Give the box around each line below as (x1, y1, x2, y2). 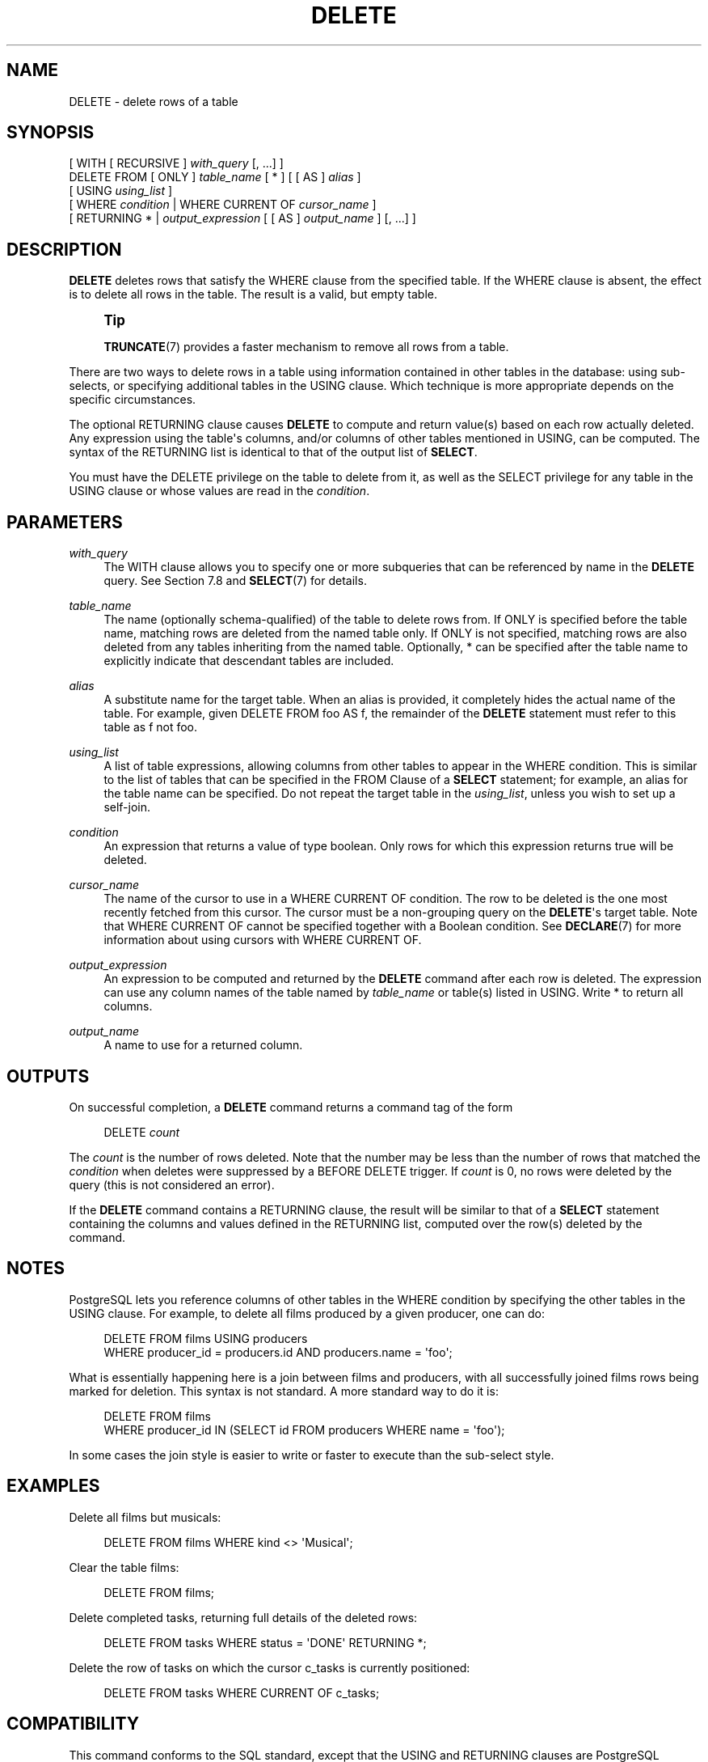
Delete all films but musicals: (69, 1510, 221, 1524)
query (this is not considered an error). (69, 1177, 275, 1192)
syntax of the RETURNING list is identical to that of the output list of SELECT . (69, 445, 478, 460)
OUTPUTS (6, 1065, 90, 1086)
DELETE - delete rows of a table (69, 94, 238, 108)
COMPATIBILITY (6, 1713, 139, 1734)
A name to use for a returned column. (103, 1038, 303, 1053)
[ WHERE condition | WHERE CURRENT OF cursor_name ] (69, 197, 377, 212)
